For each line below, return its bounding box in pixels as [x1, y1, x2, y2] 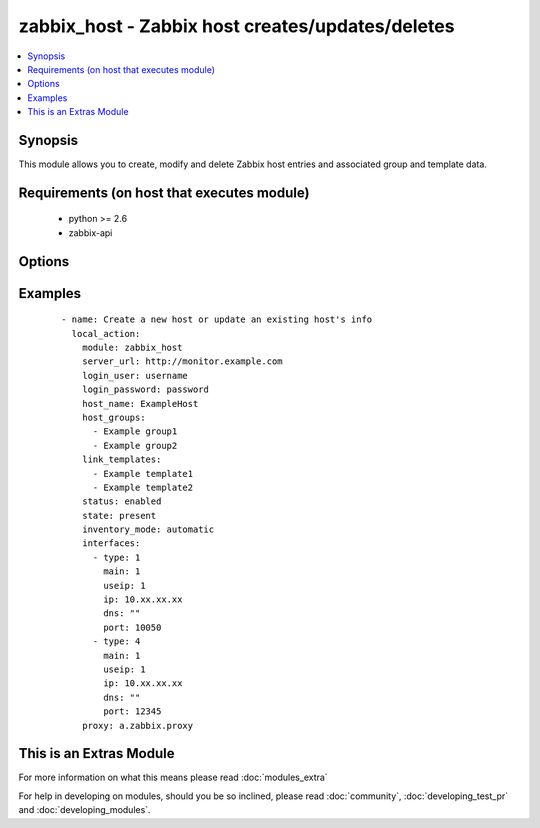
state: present [81, 510, 157, 521]
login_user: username [81, 370, 189, 381]
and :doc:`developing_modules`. [18, 804, 151, 816]
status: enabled [81, 496, 162, 507]
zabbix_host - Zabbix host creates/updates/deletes [18, 15, 455, 37]
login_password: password [81, 384, 210, 395]
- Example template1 [92, 468, 194, 479]
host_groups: [81, 411, 146, 423]
